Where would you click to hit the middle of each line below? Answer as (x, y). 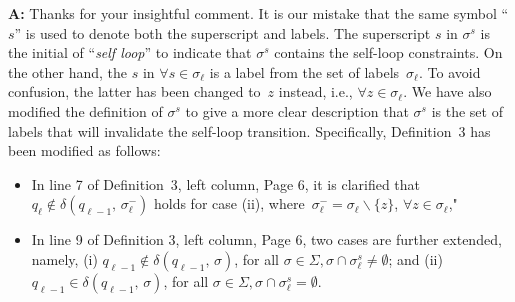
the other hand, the (68, 71)
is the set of (467, 110)
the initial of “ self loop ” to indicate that (130, 52)
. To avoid (449, 71)
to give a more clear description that (297, 110)
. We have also (447, 91)
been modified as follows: (84, 150)
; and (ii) (415, 258)
